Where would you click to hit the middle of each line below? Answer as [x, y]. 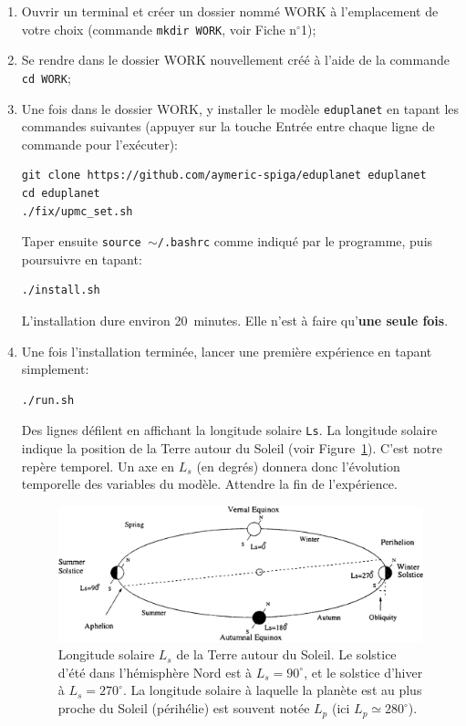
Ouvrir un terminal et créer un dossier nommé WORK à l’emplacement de [230, 11]
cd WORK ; [46, 77]
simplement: [55, 369]
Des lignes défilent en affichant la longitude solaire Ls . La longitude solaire [229, 430]
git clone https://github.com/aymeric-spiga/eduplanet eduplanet [224, 176]
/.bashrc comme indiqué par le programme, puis [295, 241]
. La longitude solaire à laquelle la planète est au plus [272, 690]
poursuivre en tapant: [82, 259]
